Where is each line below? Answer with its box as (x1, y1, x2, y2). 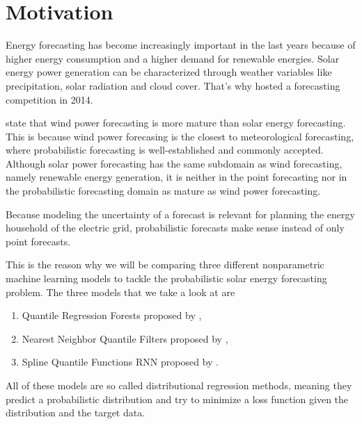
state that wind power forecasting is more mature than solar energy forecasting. (6, 115, 346, 130)
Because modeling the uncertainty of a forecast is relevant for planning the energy (6, 206, 355, 221)
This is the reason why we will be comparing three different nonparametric (6, 257, 324, 272)
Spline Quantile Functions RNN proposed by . (22, 354, 219, 369)
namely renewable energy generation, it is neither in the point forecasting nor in (6, 170, 347, 184)
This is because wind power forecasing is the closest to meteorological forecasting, (6, 129, 354, 143)
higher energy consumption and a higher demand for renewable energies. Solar (6, 51, 340, 65)
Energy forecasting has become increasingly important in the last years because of (6, 38, 356, 52)
